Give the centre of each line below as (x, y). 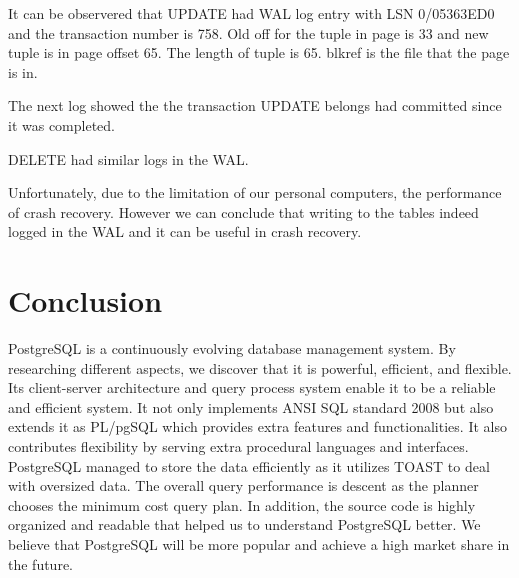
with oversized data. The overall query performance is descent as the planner (243, 485)
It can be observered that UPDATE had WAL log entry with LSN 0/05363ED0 (251, 13)
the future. (41, 563)
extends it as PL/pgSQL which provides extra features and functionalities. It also (257, 426)
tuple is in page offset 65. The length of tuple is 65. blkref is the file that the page (259, 52)
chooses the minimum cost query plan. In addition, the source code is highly (242, 504)
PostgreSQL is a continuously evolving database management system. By (232, 348)
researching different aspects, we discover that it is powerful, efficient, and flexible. (260, 367)
